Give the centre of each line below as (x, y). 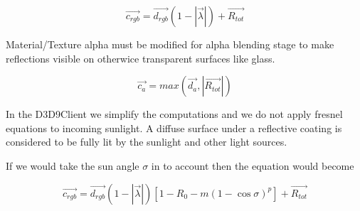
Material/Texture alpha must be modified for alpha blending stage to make (170, 44)
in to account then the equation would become (253, 165)
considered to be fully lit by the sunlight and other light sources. (147, 142)
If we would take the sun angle (73, 165)
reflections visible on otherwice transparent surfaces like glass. (141, 58)
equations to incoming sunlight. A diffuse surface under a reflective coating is (174, 128)
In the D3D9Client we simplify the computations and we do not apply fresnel (174, 114)
